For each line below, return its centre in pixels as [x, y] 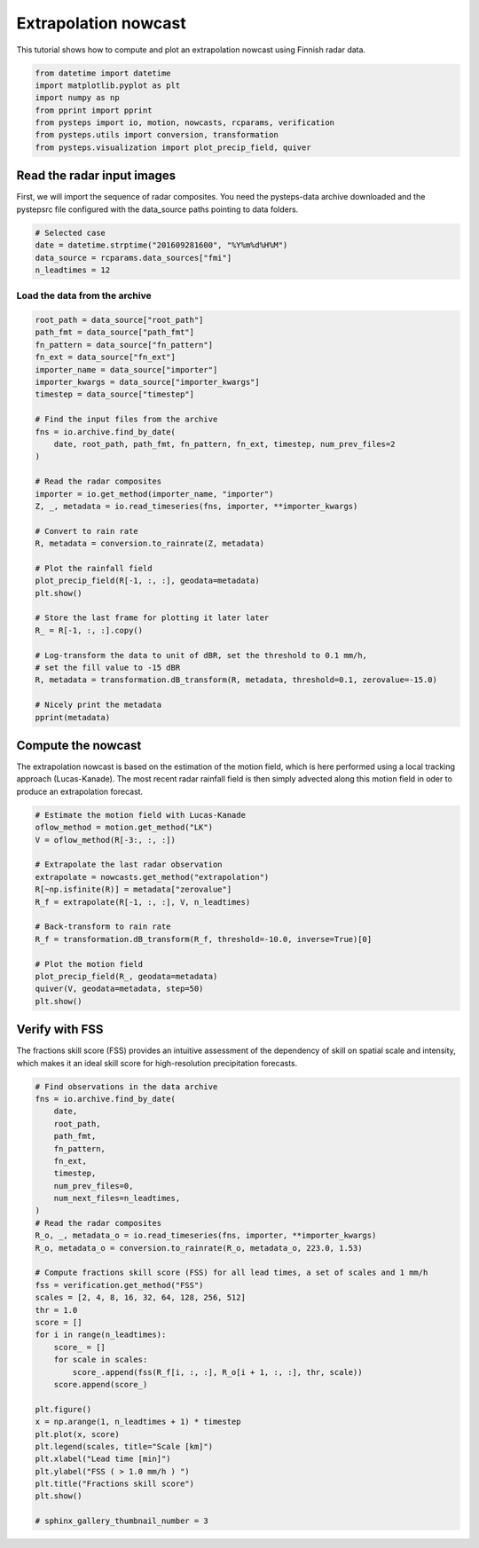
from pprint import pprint [94, 110]
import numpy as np [77, 98]
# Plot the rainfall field [94, 568]
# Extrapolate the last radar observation [129, 864]
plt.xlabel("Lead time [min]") [103, 1459]
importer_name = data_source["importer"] [126, 369]
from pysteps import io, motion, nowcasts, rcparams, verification [185, 123]
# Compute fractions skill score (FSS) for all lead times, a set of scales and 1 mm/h [232, 1273]
